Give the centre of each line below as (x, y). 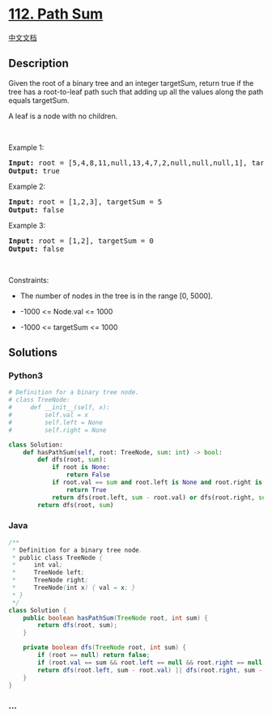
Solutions (33, 353)
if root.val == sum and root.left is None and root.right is (157, 483)
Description (38, 64)
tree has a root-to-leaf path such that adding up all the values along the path (136, 92)
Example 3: (27, 225)
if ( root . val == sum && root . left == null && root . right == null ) (152, 662)
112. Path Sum (56, 14)
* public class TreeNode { (57, 557)
